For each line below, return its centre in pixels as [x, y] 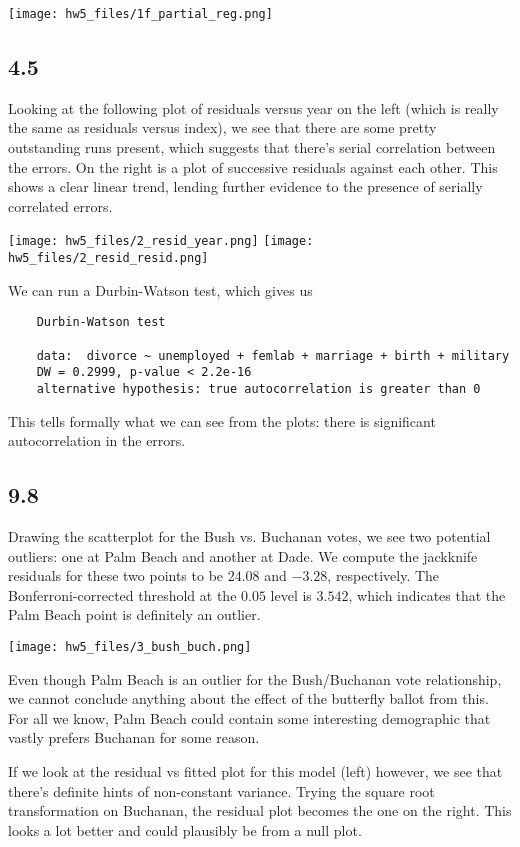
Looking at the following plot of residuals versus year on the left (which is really [253, 107]
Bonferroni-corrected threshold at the [122, 594]
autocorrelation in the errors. [97, 440]
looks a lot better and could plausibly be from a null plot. [185, 829]
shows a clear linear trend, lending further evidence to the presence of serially [245, 186]
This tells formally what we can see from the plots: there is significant [222, 420]
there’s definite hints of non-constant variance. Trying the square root [221, 790]
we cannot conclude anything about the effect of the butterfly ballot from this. [248, 698]
